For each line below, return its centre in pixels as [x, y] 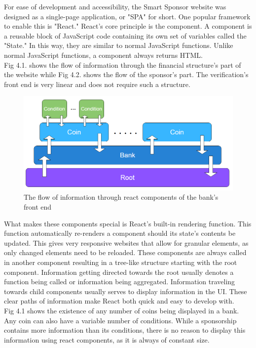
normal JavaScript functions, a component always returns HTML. [103, 55]
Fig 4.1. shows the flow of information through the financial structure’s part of [123, 65]
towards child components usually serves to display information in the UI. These [126, 291]
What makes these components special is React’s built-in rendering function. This [128, 223]
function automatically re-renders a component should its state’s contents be [120, 233]
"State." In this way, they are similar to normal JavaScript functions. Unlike [119, 45]
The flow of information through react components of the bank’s [121, 197]
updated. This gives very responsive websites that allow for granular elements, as [126, 242]
